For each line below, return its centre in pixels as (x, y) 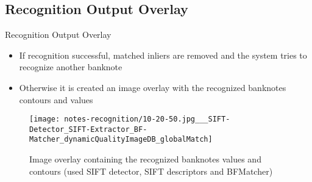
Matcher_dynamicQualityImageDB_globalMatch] (121, 140)
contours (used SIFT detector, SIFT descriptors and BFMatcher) (151, 171)
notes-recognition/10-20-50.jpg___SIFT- (147, 119)
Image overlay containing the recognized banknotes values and (145, 159)
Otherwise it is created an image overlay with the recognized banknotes (153, 87)
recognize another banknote (71, 67)
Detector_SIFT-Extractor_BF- (88, 129)
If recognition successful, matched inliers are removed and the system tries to (163, 55)
